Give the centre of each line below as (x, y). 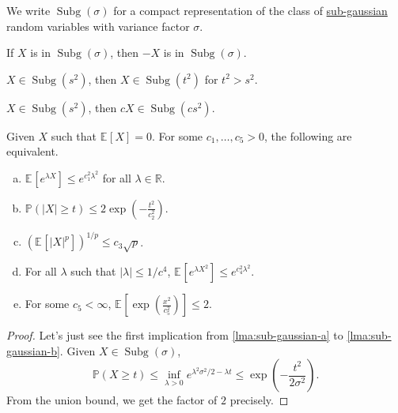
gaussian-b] (33, 350)
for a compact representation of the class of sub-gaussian (250, 10)
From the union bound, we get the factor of (112, 400)
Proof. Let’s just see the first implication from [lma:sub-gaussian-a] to (175, 335)
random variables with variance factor (98, 26)
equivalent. (32, 151)
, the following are (308, 135)
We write (28, 10)
